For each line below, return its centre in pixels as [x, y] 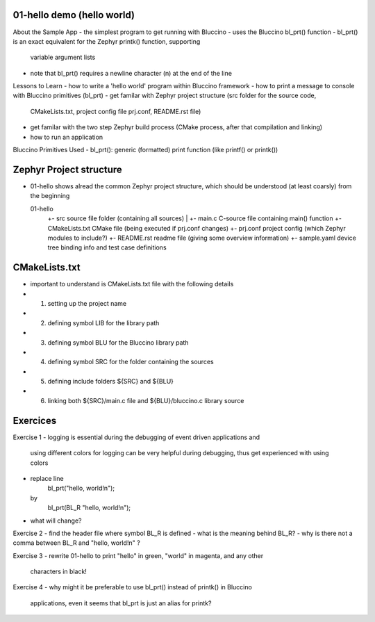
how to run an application [67, 137]
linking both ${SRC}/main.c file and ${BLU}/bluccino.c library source [146, 400]
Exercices [35, 420]
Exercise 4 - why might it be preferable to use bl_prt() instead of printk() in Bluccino [133, 587]
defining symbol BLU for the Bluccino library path [118, 342]
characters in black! [58, 572]
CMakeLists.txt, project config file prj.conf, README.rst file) [116, 111]
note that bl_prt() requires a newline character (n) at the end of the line [131, 73]
